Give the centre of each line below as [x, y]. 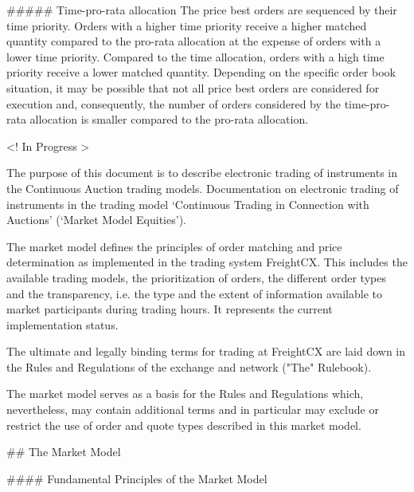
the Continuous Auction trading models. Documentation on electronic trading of [203, 188]
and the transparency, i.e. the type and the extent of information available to [194, 293]
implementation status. [62, 324]
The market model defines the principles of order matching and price [174, 246]
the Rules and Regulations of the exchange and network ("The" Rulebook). [189, 366]
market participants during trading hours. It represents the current [170, 309]
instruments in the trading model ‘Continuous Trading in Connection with [188, 204]
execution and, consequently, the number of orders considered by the [174, 103]
